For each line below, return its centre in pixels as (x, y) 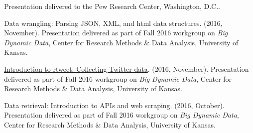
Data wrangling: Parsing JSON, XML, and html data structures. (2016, (113, 23)
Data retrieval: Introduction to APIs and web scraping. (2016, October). (114, 105)
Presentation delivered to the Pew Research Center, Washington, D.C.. (112, 6)
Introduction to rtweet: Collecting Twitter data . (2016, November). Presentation (126, 68)
